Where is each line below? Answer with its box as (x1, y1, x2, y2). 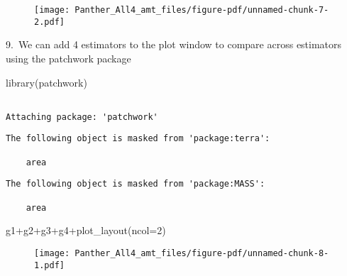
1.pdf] (34, 260, 65, 270)
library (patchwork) (6, 74, 87, 89)
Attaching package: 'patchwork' (6, 111, 158, 122)
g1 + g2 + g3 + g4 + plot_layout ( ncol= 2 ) (6, 223, 166, 238)
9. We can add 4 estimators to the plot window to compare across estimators (6, 37, 342, 52)
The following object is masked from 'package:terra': (6, 133, 270, 144)
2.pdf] (34, 16, 65, 27)
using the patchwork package (6, 50, 131, 65)
